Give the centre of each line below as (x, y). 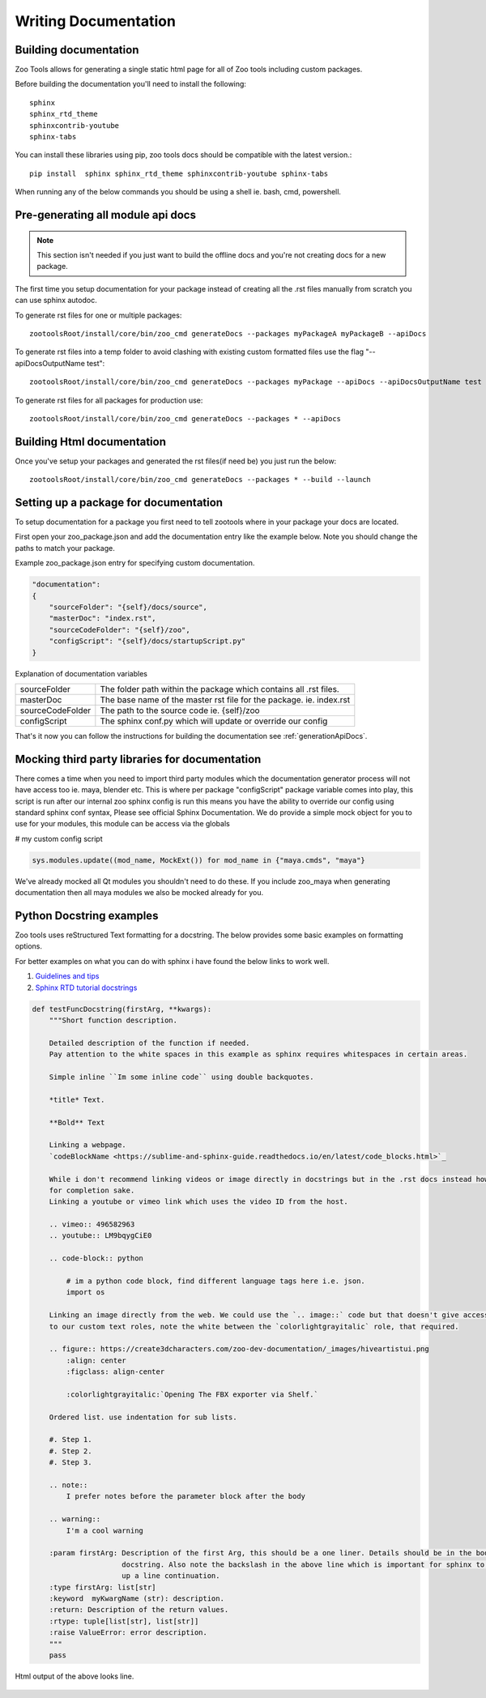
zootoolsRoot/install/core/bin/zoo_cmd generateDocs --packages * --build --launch (200, 480)
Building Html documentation (90, 442)
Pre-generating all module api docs (105, 215)
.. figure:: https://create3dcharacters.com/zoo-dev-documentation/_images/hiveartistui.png (239, 1349)
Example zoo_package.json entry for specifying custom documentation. (135, 563)
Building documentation (77, 50)
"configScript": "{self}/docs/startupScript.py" (147, 641)
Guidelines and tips (67, 976)
